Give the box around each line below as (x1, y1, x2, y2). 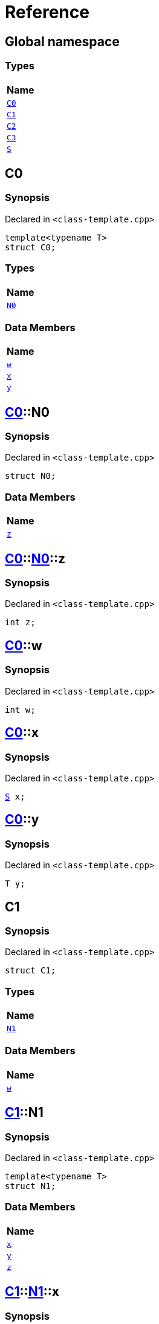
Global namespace (5, 33, 120, 49)
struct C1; (5, 966, 56, 976)
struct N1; (5, 1181, 56, 1192)
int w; (5, 704, 36, 715)
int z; (5, 617, 36, 628)
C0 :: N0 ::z (5, 551, 65, 566)
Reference (5, 2, 89, 22)
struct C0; (5, 242, 56, 252)
